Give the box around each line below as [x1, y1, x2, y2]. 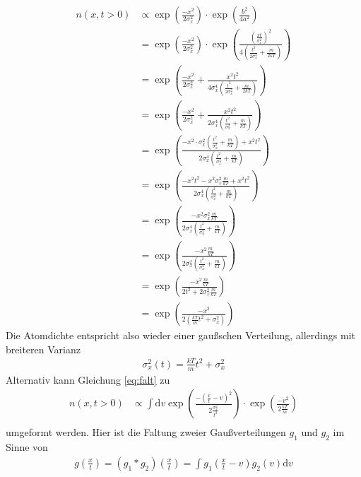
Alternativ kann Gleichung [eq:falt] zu [6, 372, 170, 387]
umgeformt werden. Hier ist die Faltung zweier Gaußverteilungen [6, 425, 286, 440]
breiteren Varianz [6, 341, 81, 356]
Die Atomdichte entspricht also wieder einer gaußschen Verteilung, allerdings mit [6, 328, 355, 343]
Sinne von [6, 440, 48, 454]
